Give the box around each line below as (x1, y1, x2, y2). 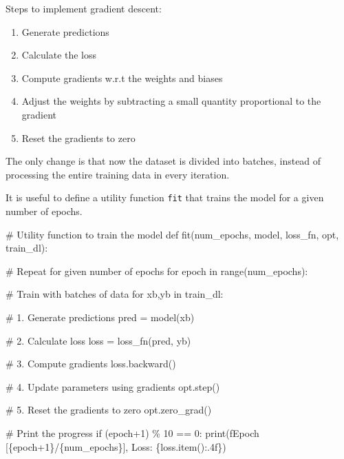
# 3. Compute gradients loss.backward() (6, 356, 176, 371)
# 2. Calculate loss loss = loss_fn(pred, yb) (6, 333, 191, 347)
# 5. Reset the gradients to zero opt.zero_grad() (6, 402, 212, 417)
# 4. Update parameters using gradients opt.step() (6, 379, 220, 394)
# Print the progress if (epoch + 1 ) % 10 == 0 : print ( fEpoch (6, 425, 259, 440)
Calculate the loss (21, 48, 97, 62)
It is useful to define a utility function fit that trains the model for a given (6, 190, 324, 205)
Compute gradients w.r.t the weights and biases (21, 70, 223, 85)
